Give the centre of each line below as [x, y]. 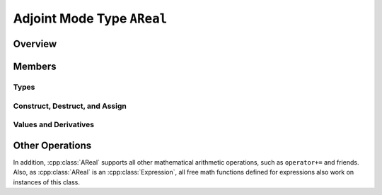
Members [35, 66]
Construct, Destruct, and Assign [70, 106]
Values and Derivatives [54, 125]
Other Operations [52, 145]
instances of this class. [47, 182]
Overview [35, 43]
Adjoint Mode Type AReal [90, 18]
